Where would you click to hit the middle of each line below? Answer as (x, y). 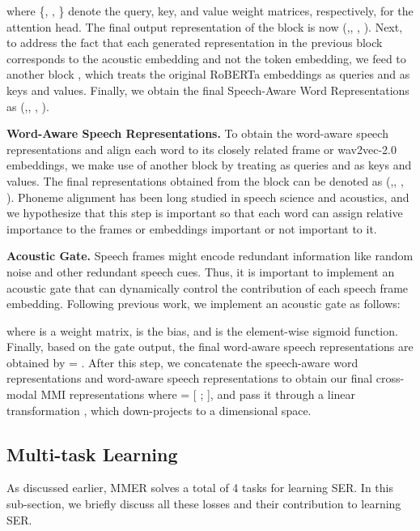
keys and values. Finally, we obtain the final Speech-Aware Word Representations (208, 90)
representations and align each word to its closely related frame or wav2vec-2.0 (202, 149)
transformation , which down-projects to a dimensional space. (159, 410)
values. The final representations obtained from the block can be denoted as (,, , (205, 180)
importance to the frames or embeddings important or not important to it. (192, 228)
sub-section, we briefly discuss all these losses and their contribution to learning (204, 504)
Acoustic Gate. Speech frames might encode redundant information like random (210, 256)
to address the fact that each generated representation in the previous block (195, 43)
